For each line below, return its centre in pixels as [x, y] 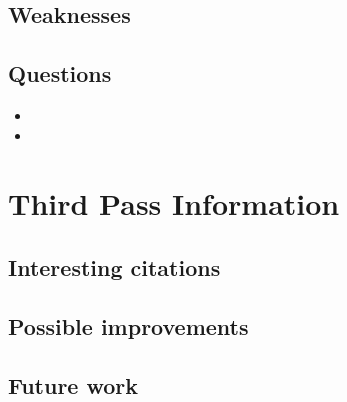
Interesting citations [114, 266]
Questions [60, 73]
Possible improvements [128, 325]
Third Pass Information [174, 203]
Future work [73, 384]
